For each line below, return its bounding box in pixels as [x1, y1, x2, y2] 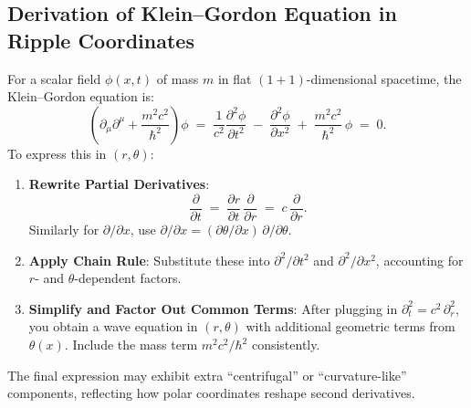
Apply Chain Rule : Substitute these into [28, 250, 270, 269]
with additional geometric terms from [246, 317, 455, 336]
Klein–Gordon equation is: [7, 87, 154, 106]
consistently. [251, 335, 320, 353]
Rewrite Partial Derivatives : [28, 174, 210, 194]
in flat [217, 68, 252, 88]
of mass [156, 68, 199, 88]
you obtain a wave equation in [28, 317, 198, 336]
